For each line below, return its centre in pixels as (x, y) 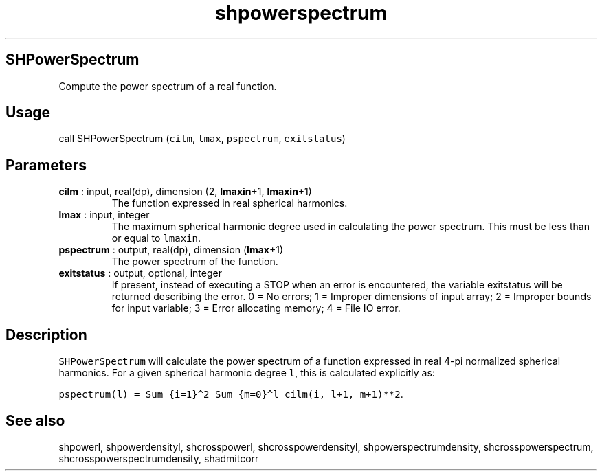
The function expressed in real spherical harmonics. (230, 203)
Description (46, 335)
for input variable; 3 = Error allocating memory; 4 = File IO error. (256, 308)
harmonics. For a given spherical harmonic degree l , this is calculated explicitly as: (247, 373)
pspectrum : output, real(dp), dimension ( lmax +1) (171, 250)
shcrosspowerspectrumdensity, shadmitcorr (159, 458)
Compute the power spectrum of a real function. (168, 86)
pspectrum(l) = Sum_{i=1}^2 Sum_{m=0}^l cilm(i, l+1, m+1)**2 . (231, 394)
